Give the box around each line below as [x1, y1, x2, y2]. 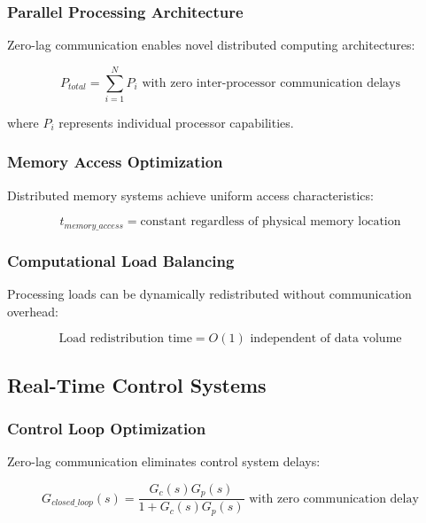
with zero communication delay [249, 492, 419, 505]
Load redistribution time [58, 332, 192, 346]
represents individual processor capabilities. [58, 113, 294, 131]
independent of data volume [250, 332, 402, 346]
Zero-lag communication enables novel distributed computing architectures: [7, 35, 415, 54]
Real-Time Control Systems [7, 371, 267, 398]
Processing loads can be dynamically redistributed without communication [7, 285, 412, 303]
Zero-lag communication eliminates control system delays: [7, 452, 321, 471]
